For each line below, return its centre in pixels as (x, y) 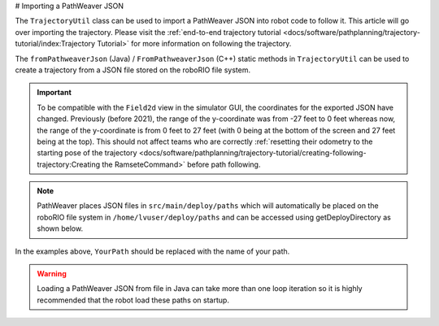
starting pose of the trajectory (87, 153)
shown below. (60, 228)
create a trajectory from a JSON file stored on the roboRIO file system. (133, 70)
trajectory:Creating (69, 164)
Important (54, 93)
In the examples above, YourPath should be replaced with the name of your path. (152, 251)
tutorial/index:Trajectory (55, 44)
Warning (52, 274)
